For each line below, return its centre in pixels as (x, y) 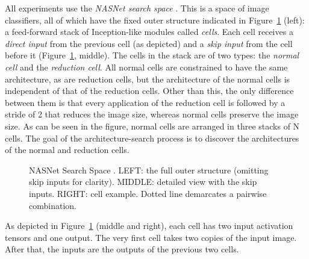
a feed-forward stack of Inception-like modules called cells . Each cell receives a (149, 32)
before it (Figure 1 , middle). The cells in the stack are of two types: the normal (152, 55)
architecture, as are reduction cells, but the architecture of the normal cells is (148, 79)
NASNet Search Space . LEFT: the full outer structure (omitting (149, 170)
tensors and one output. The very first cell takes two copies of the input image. (151, 237)
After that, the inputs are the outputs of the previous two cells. (122, 249)
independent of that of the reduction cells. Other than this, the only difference (149, 91)
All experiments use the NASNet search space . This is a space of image (137, 8)
